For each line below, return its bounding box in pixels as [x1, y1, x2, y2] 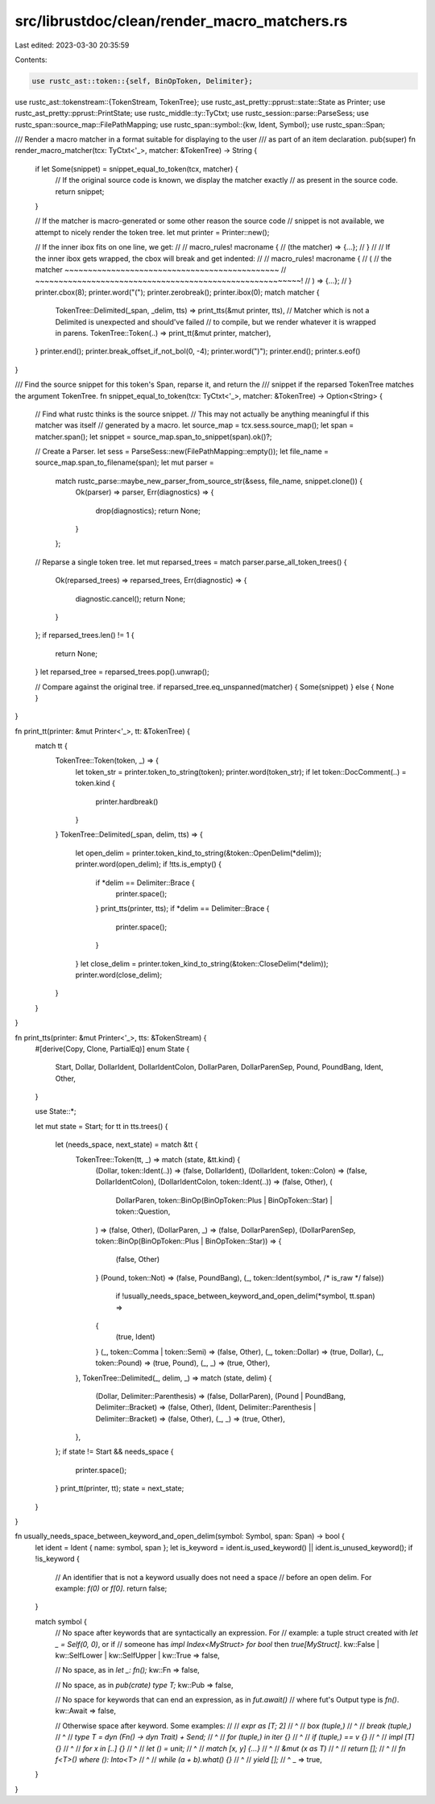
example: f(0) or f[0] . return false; [55, 1583, 168, 1593]
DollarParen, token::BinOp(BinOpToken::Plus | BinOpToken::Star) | [115, 1195, 333, 1205]
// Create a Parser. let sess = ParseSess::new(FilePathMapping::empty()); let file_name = [35, 447, 329, 457]
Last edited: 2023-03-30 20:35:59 [14, 40, 130, 50]
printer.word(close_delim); [75, 970, 163, 979]
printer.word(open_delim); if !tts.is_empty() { [75, 859, 222, 869]
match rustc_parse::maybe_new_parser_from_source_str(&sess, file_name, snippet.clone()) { [55, 476, 362, 486]
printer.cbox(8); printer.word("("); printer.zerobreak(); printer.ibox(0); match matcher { [35, 287, 320, 297]
